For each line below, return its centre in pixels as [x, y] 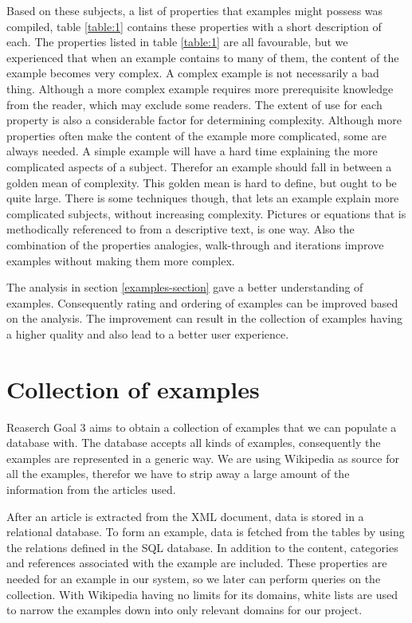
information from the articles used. [91, 489]
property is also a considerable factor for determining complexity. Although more [204, 120]
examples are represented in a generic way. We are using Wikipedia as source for [203, 458]
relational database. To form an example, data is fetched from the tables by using [206, 532]
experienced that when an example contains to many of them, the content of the [203, 57]
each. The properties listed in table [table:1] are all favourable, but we [177, 42]
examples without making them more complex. [121, 260]
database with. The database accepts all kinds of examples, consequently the [194, 443]
